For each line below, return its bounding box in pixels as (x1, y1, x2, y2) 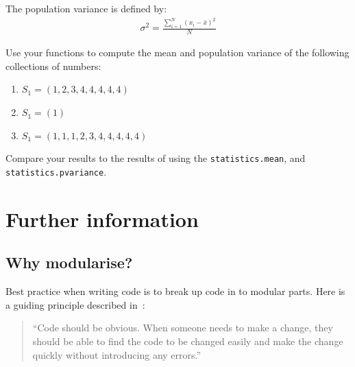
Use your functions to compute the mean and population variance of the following (5, 45, 350, 60)
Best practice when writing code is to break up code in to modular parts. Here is (5, 284, 345, 298)
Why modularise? (5, 252, 133, 273)
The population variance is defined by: (5, 1, 167, 15)
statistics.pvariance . (5, 164, 107, 178)
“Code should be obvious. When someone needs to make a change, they (32, 320, 333, 335)
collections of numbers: (5, 58, 101, 73)
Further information (5, 204, 199, 233)
